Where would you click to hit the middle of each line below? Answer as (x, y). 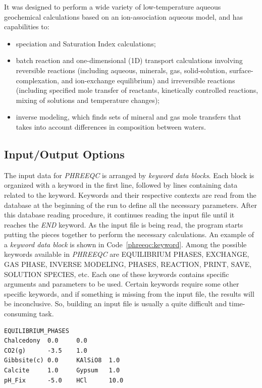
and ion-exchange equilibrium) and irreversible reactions (148, 80)
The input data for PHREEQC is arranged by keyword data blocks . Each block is (129, 175)
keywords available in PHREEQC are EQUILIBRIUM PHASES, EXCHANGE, (127, 254)
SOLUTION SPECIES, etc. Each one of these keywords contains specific (117, 274)
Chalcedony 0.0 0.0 (46, 341)
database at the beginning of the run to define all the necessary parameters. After (131, 205)
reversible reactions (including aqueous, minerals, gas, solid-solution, (121, 70)
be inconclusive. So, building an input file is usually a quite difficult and (115, 303)
